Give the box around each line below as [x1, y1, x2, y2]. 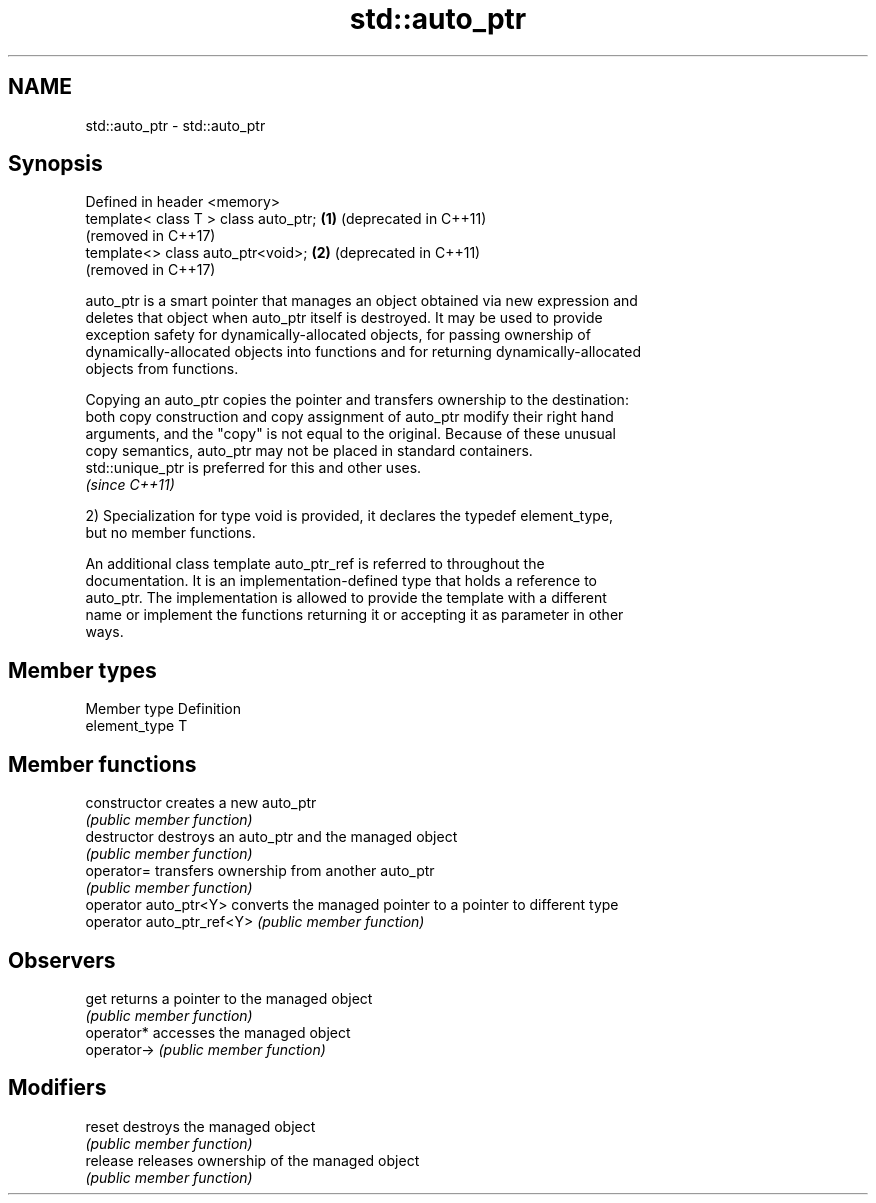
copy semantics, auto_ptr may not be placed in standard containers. [85, 442, 533, 460]
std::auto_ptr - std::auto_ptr [85, 116, 266, 134]
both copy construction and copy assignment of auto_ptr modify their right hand [85, 408, 614, 426]
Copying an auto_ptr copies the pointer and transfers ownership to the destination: [85, 391, 629, 409]
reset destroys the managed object [85, 1117, 316, 1135]
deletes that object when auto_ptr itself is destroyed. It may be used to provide [85, 309, 603, 327]
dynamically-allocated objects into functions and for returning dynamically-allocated [85, 343, 641, 361]
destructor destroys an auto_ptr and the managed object [85, 828, 458, 846]
